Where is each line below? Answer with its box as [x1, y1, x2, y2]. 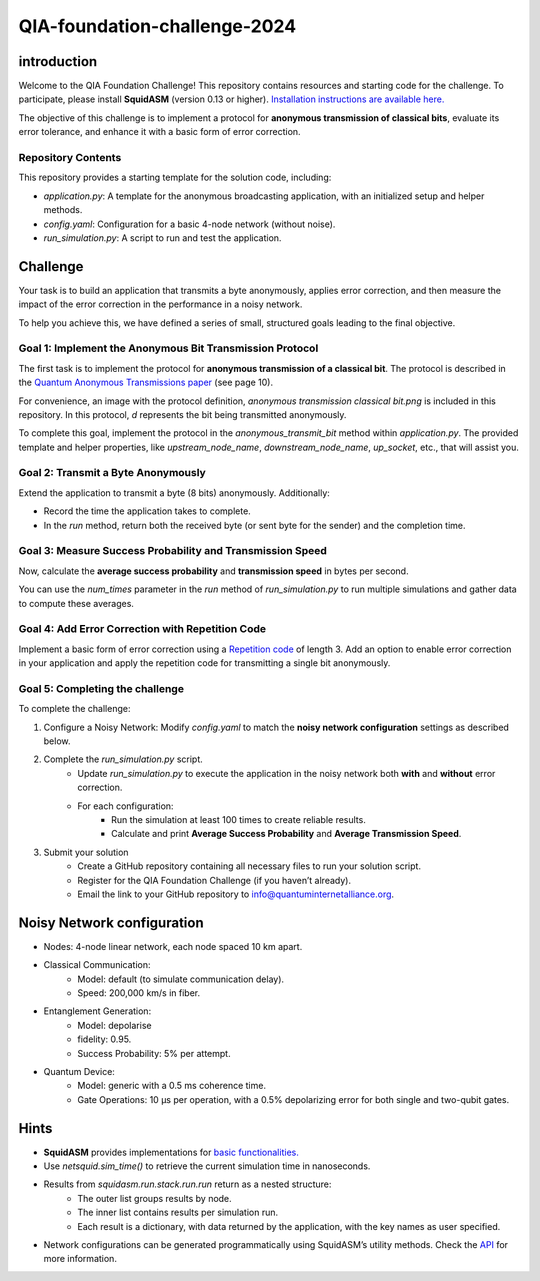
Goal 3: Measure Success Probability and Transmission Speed [18, 544, 327, 558]
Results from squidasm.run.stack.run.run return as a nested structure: [43, 1178, 332, 1190]
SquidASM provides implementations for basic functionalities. [43, 1146, 299, 1158]
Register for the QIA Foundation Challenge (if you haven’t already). [77, 874, 352, 886]
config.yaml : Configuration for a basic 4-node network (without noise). [43, 218, 336, 230]
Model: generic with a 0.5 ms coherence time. [77, 1080, 267, 1092]
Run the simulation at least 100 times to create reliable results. [111, 813, 367, 825]
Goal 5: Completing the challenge [18, 681, 185, 695]
